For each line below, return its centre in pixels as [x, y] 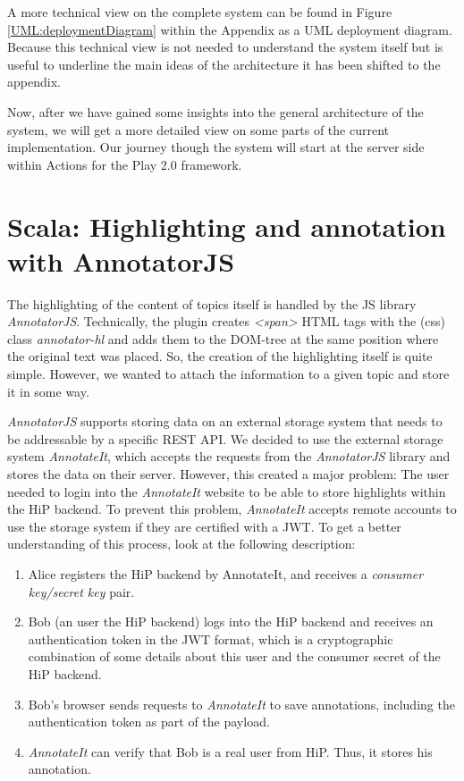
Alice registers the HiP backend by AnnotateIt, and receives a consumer [226, 573]
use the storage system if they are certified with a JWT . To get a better [204, 526]
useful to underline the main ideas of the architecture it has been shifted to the [224, 64]
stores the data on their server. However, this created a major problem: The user [228, 474]
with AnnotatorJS [121, 260]
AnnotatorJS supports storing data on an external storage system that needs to [225, 421]
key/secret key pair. [81, 591]
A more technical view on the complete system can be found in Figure [200, 12]
